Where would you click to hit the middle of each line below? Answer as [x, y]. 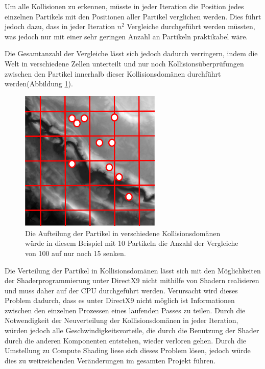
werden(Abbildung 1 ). [39, 84]
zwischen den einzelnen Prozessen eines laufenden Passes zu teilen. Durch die [125, 310]
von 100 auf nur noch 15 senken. [76, 253]
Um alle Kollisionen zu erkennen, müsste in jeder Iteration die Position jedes [124, 6]
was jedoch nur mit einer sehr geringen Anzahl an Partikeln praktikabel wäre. [126, 36]
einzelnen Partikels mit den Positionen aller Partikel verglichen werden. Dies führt [133, 16]
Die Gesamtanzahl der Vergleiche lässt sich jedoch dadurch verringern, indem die [131, 53]
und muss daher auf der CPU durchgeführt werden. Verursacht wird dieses [121, 290]
